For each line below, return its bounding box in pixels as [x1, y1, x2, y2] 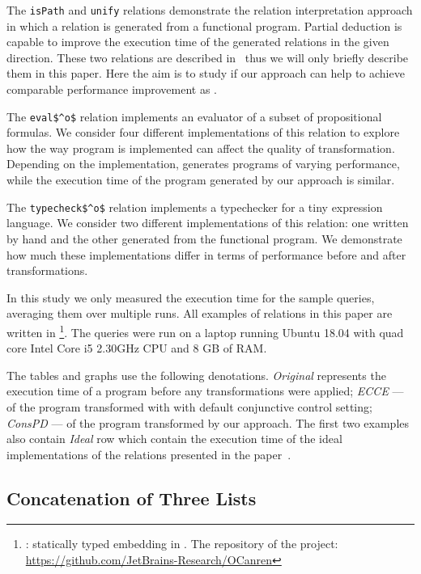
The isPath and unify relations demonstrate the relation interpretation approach [6, 2, 413, 18]
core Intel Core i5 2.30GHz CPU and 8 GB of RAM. [6, 340, 267, 357]
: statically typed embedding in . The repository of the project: [25, 535, 338, 552]
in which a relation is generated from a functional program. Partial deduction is [6, 17, 402, 34]
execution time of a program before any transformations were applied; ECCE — [6, 382, 404, 399]
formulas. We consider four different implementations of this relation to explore [6, 124, 400, 141]
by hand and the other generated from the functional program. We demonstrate [6, 230, 402, 247]
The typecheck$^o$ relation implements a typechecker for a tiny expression [6, 198, 383, 215]
